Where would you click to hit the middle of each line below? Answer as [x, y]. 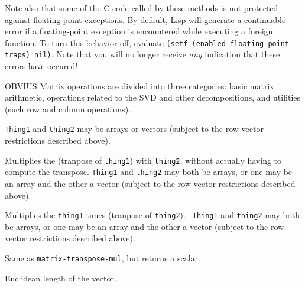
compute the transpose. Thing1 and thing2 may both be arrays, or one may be [149, 172]
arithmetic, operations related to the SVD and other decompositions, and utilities [153, 97]
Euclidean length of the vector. [61, 278]
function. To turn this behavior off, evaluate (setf [96, 42]
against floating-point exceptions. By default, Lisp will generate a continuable [145, 19]
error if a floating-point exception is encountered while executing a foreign [139, 31]
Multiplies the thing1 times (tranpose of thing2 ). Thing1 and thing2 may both [152, 215]
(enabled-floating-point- [243, 43]
